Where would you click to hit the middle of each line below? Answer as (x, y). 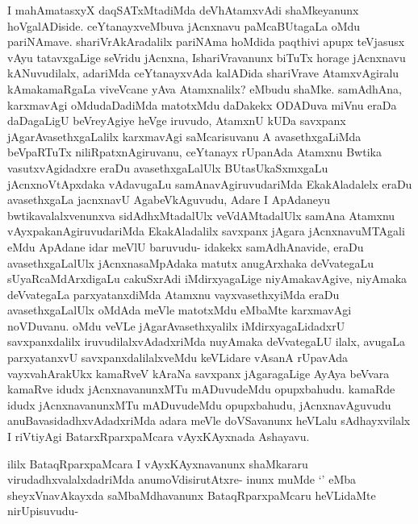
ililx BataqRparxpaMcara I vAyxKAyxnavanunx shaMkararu (158, 463)
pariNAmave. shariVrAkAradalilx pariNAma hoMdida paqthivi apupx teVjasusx (206, 42)
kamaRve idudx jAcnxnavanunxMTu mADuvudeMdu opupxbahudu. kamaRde (201, 389)
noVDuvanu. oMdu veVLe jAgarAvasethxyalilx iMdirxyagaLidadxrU (176, 325)
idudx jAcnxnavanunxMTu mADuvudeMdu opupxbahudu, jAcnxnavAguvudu (199, 404)
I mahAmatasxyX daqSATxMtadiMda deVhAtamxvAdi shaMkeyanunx (183, 10)
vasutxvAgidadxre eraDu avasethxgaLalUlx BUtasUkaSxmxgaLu (168, 167)
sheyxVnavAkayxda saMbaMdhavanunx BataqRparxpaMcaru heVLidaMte (192, 495)
